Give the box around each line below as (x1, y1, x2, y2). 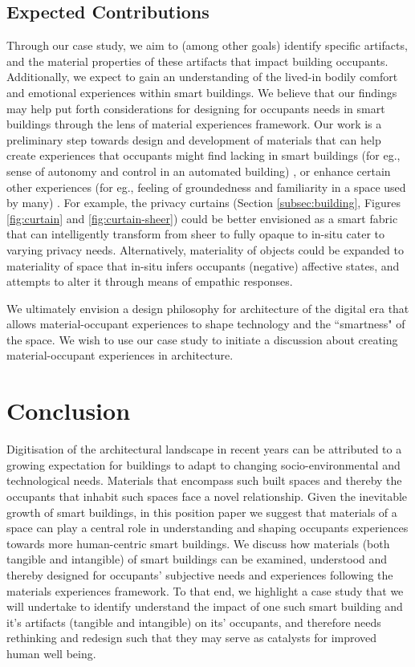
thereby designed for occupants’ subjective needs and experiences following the (6, 566, 393, 583)
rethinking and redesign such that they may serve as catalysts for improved (6, 629, 377, 646)
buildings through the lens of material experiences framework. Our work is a (6, 116, 382, 132)
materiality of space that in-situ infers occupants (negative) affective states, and (6, 257, 400, 274)
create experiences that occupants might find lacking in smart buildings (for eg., (6, 147, 401, 164)
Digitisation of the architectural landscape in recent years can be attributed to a (6, 441, 402, 458)
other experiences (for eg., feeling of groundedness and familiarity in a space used (6, 178, 406, 195)
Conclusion (6, 394, 131, 427)
